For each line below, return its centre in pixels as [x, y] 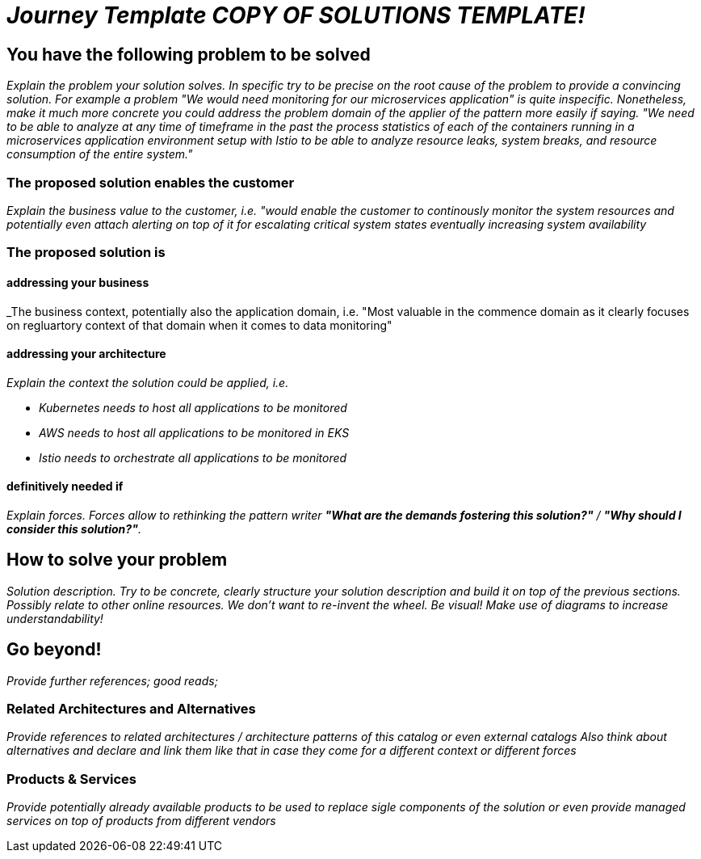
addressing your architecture [86, 354]
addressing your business [78, 282]
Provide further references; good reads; [112, 680]
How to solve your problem [117, 560]
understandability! [55, 618]
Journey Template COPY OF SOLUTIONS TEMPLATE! [296, 15]
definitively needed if [65, 486]
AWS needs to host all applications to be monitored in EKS [194, 432]
